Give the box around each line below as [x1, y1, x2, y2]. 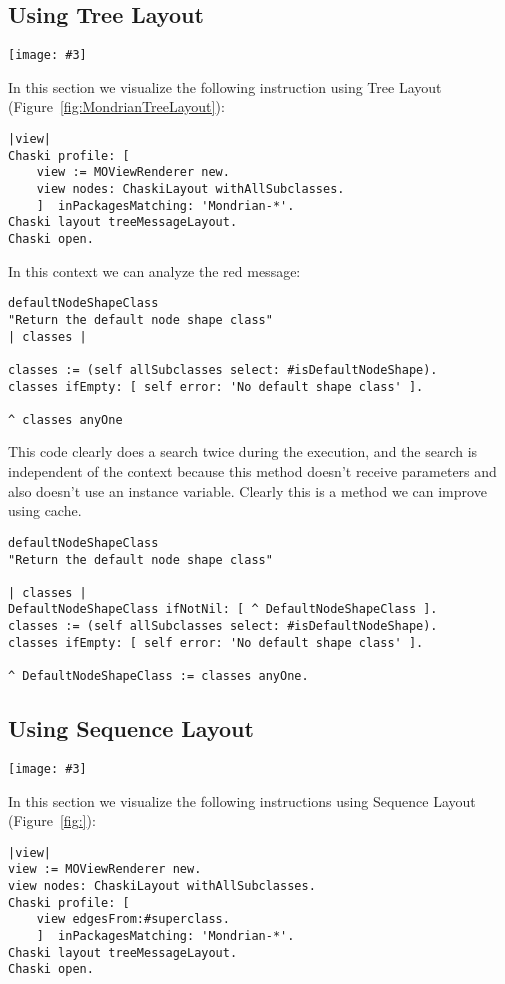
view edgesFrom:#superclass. [36, 912, 230, 927]
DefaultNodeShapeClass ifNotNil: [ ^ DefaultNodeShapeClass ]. [8, 602, 438, 617]
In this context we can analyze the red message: [8, 260, 301, 281]
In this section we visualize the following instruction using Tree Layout [8, 76, 442, 97]
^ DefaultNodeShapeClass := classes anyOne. [8, 669, 309, 684]
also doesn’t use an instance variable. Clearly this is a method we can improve [8, 480, 487, 501]
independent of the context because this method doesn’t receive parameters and [8, 461, 497, 482]
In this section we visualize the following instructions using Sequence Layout [8, 790, 476, 811]
